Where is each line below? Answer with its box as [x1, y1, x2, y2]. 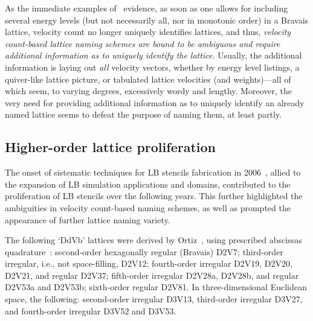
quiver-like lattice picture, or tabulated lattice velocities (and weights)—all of [5, 72, 291, 85]
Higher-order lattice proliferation [5, 138, 216, 156]
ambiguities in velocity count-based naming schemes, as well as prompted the [5, 201, 291, 214]
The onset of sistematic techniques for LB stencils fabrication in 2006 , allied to [5, 166, 301, 179]
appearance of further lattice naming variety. [5, 213, 170, 226]
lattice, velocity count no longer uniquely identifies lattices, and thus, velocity [5, 25, 291, 38]
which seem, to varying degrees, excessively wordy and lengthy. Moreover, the [5, 84, 292, 97]
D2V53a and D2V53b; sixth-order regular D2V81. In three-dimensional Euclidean [5, 281, 307, 293]
